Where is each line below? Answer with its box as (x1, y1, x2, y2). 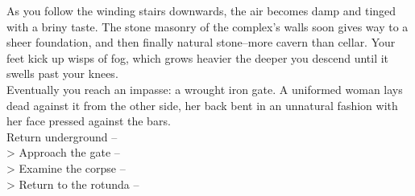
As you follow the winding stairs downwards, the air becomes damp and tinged (6, 2, 396, 18)
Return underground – (6, 128, 118, 145)
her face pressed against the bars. (6, 112, 171, 129)
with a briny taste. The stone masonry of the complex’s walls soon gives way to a (6, 18, 409, 35)
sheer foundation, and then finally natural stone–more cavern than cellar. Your (6, 34, 396, 51)
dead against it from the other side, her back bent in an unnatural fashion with (6, 96, 398, 113)
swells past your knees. (6, 65, 118, 82)
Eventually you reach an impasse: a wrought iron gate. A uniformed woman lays (6, 80, 403, 97)
